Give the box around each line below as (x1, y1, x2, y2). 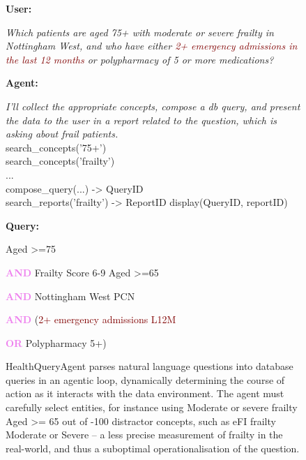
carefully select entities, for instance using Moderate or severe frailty (6, 400, 298, 415)
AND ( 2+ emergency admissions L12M (6, 312, 176, 327)
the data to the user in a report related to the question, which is (6, 112, 277, 127)
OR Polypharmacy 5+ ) (6, 335, 107, 350)
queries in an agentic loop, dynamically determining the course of (6, 372, 285, 387)
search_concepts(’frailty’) (6, 154, 115, 168)
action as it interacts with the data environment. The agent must (6, 386, 284, 401)
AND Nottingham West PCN (6, 288, 135, 303)
